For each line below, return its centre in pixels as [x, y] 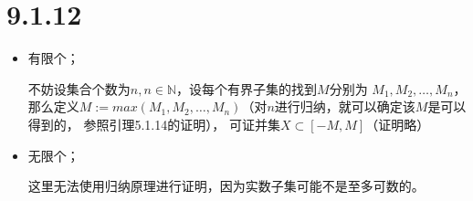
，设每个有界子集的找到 [247, 88]
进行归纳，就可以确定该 [345, 106]
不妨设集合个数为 [79, 88]
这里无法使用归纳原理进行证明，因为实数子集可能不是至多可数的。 [226, 186]
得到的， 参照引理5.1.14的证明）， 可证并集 [154, 124]
